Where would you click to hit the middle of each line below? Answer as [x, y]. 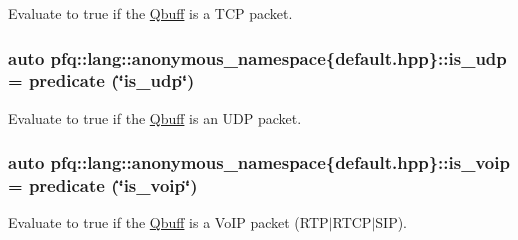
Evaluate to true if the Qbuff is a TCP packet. [150, 13]
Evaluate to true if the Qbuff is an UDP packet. [155, 117]
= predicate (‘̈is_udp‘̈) [101, 80]
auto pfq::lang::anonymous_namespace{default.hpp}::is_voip [259, 162]
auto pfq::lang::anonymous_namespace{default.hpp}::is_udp [257, 57]
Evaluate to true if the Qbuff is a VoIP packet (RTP [168, 222]
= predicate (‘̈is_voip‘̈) [103, 185]
